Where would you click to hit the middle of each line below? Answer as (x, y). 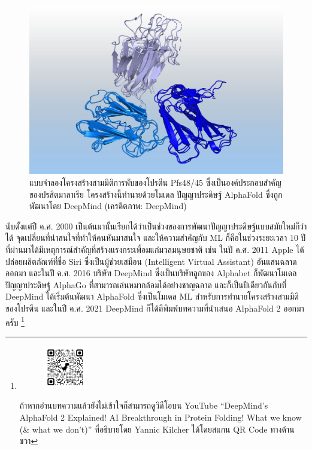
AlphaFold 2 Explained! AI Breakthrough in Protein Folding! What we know (160, 417)
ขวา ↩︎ (29, 441)
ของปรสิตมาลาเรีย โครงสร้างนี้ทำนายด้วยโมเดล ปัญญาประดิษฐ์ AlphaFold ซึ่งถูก (156, 194)
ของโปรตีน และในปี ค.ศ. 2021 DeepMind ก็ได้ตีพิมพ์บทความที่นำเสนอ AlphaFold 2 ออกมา (155, 308)
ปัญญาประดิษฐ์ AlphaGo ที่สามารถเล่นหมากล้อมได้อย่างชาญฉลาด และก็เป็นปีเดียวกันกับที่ (146, 284)
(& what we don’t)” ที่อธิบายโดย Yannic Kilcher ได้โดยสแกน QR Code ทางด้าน (157, 429)
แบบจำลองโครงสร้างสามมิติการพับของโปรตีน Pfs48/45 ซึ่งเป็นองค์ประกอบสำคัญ (155, 182)
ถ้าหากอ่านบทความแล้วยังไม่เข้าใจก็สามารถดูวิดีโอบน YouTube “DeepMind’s (144, 405)
